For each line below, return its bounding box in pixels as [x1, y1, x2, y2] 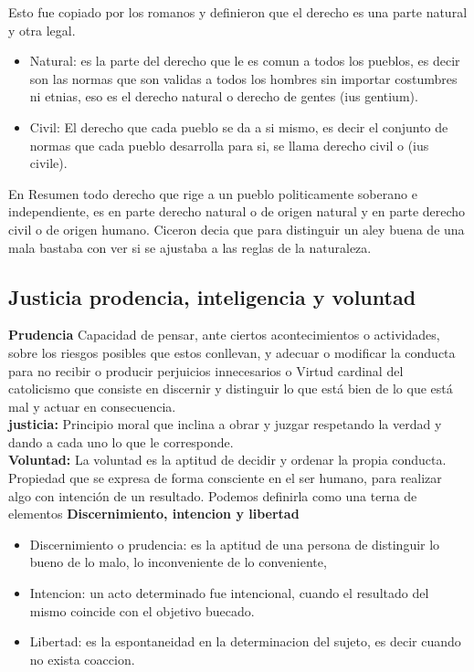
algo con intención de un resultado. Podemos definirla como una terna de [8, 486, 417, 505]
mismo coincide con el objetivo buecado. [29, 601, 255, 620]
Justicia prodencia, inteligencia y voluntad [8, 282, 416, 310]
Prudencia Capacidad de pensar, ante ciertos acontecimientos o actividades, [8, 325, 440, 344]
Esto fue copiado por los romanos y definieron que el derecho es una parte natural [8, 3, 468, 21]
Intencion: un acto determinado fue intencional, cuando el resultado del [29, 583, 429, 603]
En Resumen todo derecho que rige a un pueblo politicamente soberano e [8, 184, 417, 203]
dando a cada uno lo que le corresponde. [8, 432, 234, 451]
